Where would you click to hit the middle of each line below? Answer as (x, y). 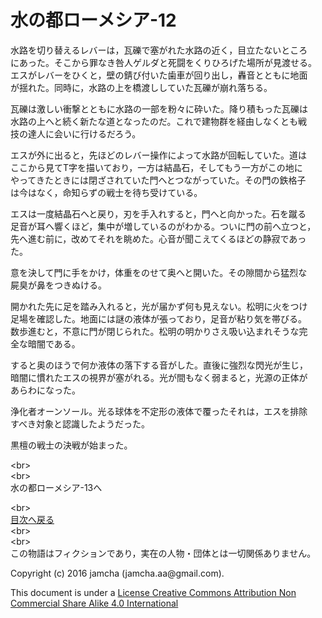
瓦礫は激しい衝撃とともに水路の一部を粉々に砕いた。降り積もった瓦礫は (159, 108)
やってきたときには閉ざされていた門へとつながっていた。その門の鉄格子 (158, 180)
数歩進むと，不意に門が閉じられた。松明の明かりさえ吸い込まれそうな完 (159, 331)
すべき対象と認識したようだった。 (80, 423)
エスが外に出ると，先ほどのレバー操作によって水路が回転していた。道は (158, 155)
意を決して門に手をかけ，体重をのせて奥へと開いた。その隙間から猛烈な (159, 272)
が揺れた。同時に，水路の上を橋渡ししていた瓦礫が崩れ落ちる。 (141, 87)
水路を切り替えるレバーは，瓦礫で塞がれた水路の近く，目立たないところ (159, 50)
